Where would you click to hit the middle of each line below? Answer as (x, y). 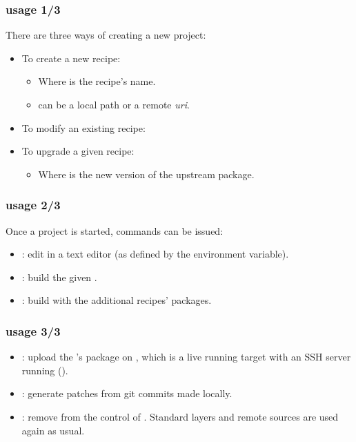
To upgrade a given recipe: (78, 151)
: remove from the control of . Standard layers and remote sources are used (180, 416)
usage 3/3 (33, 330)
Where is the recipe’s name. (97, 81)
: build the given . (59, 277)
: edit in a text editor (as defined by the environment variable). (155, 254)
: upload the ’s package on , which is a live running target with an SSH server (186, 357)
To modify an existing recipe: (83, 127)
